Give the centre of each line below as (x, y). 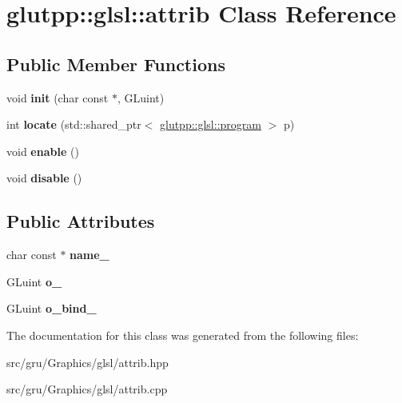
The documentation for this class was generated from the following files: (183, 335)
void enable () (43, 151)
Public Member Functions (116, 64)
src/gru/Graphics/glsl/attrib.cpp (87, 389)
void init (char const (58, 97)
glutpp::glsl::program (210, 124)
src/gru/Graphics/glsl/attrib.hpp (88, 362)
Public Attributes (81, 221)
